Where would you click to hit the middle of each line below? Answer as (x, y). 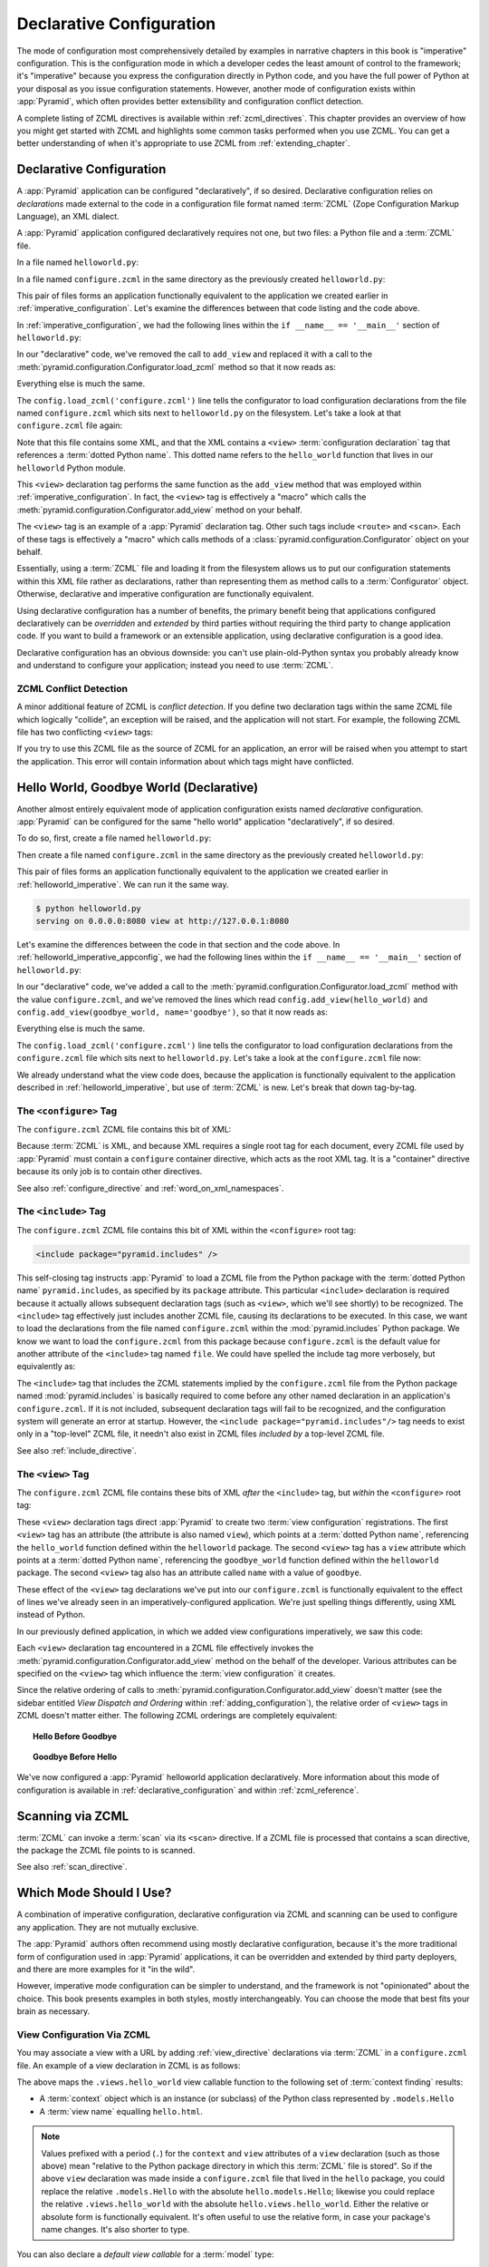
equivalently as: (46, 1367)
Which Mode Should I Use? (94, 1893)
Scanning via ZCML (73, 1816)
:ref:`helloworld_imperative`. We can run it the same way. (123, 884)
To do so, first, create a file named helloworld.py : (114, 838)
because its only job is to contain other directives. (110, 1172)
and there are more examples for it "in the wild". (106, 1969)
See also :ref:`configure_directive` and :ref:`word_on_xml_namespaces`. (150, 1188)
